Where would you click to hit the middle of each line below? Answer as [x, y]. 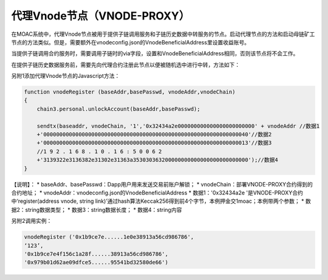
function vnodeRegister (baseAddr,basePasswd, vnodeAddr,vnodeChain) [130, 92]
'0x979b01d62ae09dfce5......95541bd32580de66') [96, 262]
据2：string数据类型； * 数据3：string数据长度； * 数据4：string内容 [97, 210]
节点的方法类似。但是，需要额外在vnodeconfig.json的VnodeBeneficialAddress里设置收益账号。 [131, 42]
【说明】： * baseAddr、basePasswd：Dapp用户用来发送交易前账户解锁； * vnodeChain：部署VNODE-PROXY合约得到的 [162, 184]
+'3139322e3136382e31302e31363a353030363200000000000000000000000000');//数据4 [158, 160]
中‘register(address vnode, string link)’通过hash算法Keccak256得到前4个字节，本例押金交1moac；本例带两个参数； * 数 [161, 201]
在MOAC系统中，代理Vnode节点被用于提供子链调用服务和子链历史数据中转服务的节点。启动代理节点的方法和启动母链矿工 [163, 34]
